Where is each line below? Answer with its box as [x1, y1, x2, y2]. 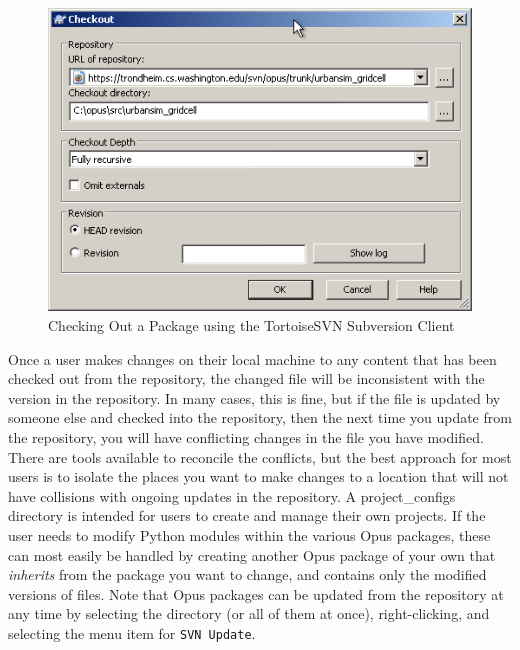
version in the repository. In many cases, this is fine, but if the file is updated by [8, 387, 501, 408]
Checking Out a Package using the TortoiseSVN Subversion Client [48, 315, 455, 336]
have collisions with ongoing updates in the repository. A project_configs [8, 485, 456, 506]
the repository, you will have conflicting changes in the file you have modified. [8, 427, 484, 448]
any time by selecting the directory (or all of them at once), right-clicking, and [8, 603, 490, 624]
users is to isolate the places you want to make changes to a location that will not [8, 466, 509, 487]
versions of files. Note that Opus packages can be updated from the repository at [8, 583, 504, 604]
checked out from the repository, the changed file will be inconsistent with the [8, 368, 485, 389]
